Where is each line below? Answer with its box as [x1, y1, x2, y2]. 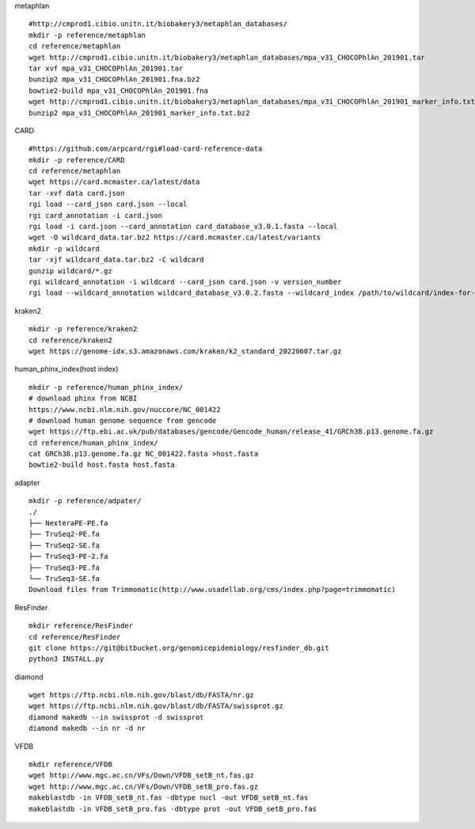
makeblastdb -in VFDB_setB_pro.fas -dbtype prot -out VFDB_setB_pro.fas [28, 804, 317, 813]
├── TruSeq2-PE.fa [28, 529, 101, 539]
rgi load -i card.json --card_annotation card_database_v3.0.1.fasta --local [28, 222, 338, 231]
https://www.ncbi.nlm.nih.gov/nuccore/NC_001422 [28, 405, 221, 414]
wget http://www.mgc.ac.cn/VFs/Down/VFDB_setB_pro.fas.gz [28, 781, 259, 791]
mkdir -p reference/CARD [28, 155, 125, 164]
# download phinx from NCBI [28, 394, 138, 403]
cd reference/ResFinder [28, 632, 121, 641]
